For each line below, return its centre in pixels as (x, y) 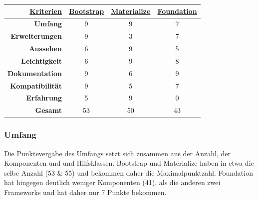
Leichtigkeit (41, 60)
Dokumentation (35, 73)
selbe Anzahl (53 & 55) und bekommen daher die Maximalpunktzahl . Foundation (129, 172)
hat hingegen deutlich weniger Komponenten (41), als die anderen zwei (112, 182)
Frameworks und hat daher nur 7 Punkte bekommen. (85, 192)
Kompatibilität (36, 85)
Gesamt (48, 110)
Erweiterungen (36, 36)
